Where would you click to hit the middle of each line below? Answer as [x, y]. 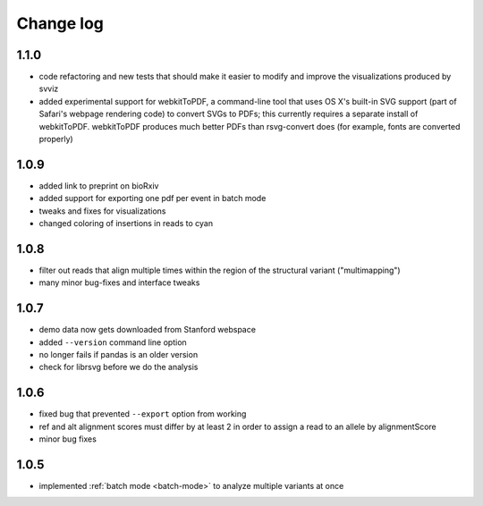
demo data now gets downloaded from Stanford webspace [148, 330]
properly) [56, 139]
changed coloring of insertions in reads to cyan [126, 223]
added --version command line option [113, 342]
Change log [60, 23]
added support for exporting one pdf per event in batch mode [153, 198]
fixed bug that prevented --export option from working [143, 414]
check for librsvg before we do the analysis [119, 367]
